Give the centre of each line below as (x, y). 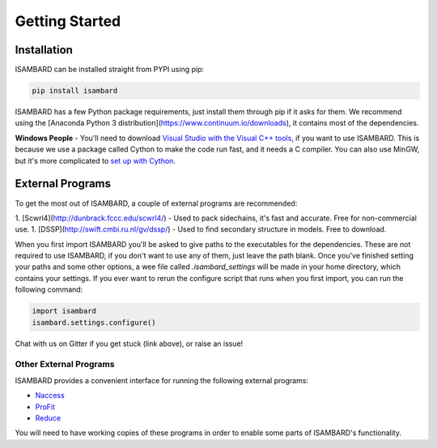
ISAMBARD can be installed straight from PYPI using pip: (110, 70)
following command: (49, 290)
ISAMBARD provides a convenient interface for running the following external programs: (162, 380)
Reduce (48, 418)
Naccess (50, 395)
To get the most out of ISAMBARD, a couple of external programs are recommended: (156, 203)
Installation (44, 50)
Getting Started (68, 21)
